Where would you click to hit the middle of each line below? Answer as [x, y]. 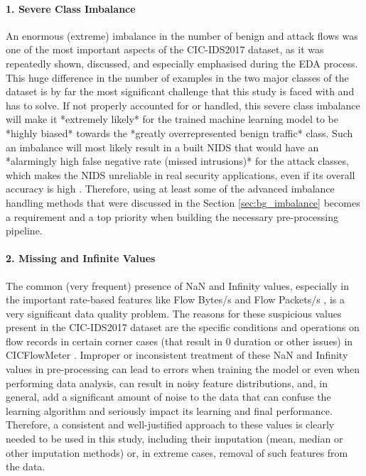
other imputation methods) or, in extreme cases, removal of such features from [177, 452]
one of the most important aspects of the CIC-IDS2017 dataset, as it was [165, 49]
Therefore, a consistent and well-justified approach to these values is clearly [170, 424]
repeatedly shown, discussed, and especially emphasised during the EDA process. [182, 63]
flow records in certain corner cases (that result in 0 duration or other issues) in [179, 341]
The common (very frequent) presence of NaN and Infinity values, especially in [177, 285]
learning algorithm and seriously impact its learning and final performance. [169, 410]
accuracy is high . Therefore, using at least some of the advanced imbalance [170, 189]
